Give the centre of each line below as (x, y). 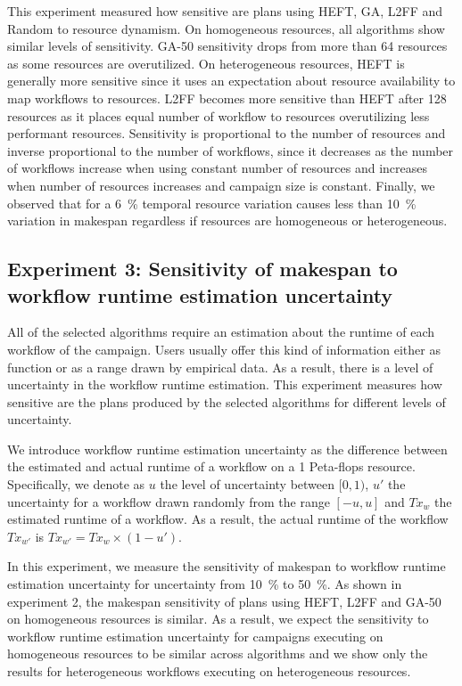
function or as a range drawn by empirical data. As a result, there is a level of (220, 367)
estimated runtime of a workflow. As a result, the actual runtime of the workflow (228, 519)
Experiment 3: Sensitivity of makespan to (202, 269)
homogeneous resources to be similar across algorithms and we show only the (218, 653)
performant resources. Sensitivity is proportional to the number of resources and (227, 133)
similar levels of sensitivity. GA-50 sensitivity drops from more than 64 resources (227, 46)
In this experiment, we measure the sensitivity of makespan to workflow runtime (227, 566)
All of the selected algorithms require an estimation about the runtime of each (221, 332)
